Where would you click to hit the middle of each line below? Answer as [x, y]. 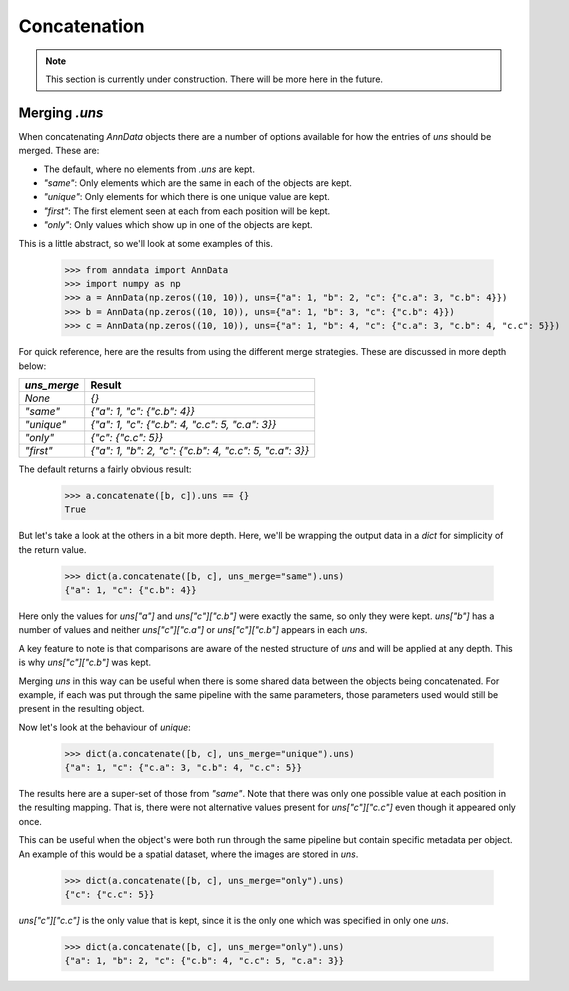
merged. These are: [59, 151]
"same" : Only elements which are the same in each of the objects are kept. [197, 183]
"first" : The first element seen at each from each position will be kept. [187, 211]
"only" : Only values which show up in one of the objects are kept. [178, 225]
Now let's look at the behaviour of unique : [105, 727]
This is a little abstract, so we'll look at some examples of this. [146, 243]
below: [32, 366]
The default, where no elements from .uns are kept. [149, 169]
